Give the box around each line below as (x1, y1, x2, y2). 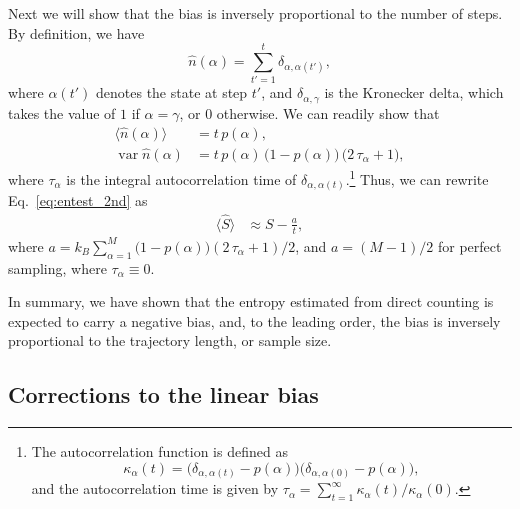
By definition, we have (8, 22, 145, 43)
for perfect (437, 235, 502, 256)
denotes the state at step (96, 82, 248, 103)
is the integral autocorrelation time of (66, 168, 297, 189)
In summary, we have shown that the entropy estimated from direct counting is (8, 291, 494, 312)
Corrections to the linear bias (8, 379, 319, 410)
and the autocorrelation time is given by (31, 478, 279, 499)
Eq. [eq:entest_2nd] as (8, 190, 148, 211)
